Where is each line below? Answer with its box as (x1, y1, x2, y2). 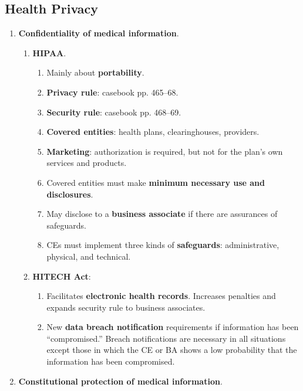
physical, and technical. (46, 250, 131, 262)
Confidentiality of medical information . (18, 27, 179, 39)
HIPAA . (32, 46, 66, 59)
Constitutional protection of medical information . (18, 375, 223, 387)
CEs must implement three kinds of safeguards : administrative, (46, 239, 280, 251)
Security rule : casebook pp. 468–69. (46, 106, 181, 118)
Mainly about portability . (46, 66, 144, 79)
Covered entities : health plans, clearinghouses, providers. (46, 125, 260, 138)
